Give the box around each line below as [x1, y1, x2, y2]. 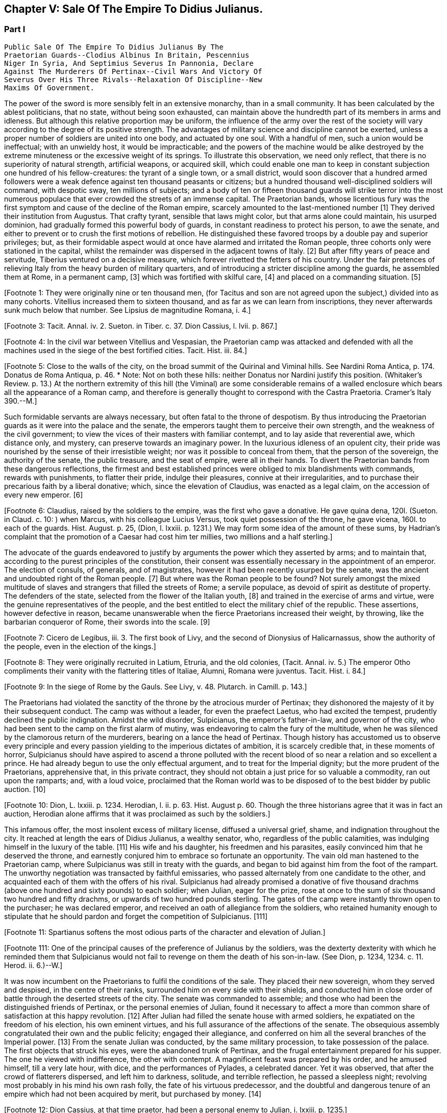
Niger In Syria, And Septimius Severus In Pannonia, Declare [4, 59, 254, 67]
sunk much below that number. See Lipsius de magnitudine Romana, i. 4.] [4, 305, 251, 314]
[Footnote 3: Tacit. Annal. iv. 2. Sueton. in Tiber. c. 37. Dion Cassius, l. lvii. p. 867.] [4, 321, 278, 330]
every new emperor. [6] [4, 490, 83, 499]
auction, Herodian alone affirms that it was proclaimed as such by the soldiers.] [4, 809, 270, 818]
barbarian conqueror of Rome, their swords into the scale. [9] [4, 617, 210, 626]
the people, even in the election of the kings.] [4, 641, 156, 651]
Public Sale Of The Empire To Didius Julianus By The [4, 42, 224, 51]
